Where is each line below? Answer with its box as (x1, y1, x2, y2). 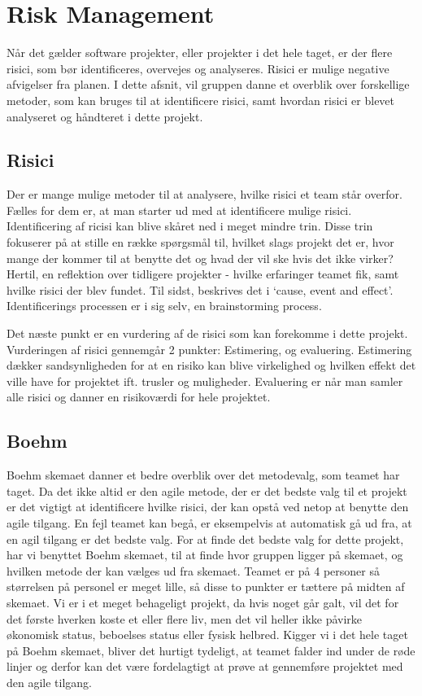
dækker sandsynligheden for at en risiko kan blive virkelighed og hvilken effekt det (7, 357, 416, 374)
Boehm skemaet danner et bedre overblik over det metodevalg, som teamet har (7, 466, 400, 484)
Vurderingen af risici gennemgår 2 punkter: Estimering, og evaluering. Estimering (7, 340, 412, 357)
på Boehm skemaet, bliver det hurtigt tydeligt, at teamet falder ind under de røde (7, 641, 415, 659)
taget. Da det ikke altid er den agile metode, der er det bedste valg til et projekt (7, 482, 407, 499)
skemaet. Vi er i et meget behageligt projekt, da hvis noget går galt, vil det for (7, 593, 399, 611)
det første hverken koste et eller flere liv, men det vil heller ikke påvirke (7, 610, 363, 627)
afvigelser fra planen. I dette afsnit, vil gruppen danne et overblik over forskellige (7, 76, 410, 93)
